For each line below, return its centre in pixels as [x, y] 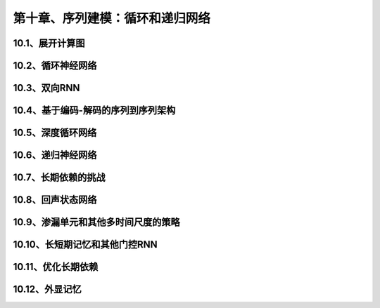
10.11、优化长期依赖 [56, 267]
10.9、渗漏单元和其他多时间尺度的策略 [96, 222]
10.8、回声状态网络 [55, 200]
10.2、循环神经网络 [55, 66]
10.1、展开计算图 [49, 43]
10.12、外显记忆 [47, 289]
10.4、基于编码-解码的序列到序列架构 [94, 111]
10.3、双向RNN [46, 88]
